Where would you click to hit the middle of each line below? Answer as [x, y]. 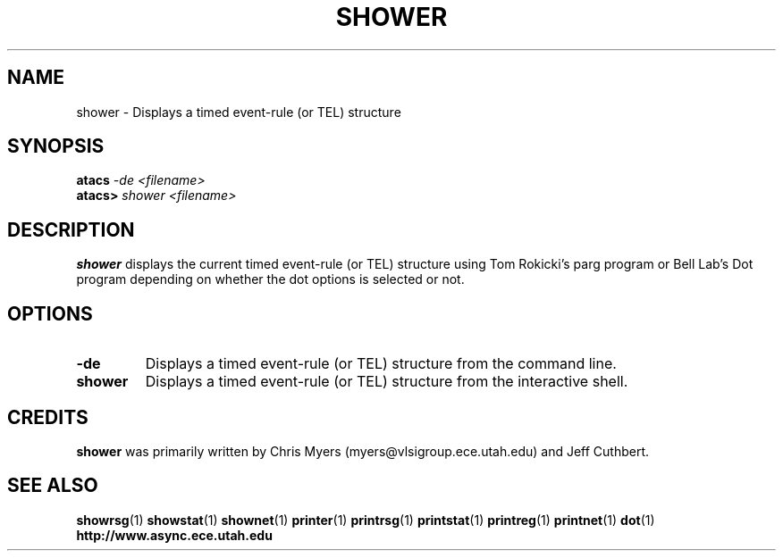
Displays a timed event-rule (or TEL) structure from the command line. [381, 364]
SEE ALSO [53, 486]
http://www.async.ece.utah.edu [174, 535]
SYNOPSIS [56, 146]
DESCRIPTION [71, 229]
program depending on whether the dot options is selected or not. [270, 279]
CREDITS [48, 417]
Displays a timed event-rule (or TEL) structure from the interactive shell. [387, 382]
